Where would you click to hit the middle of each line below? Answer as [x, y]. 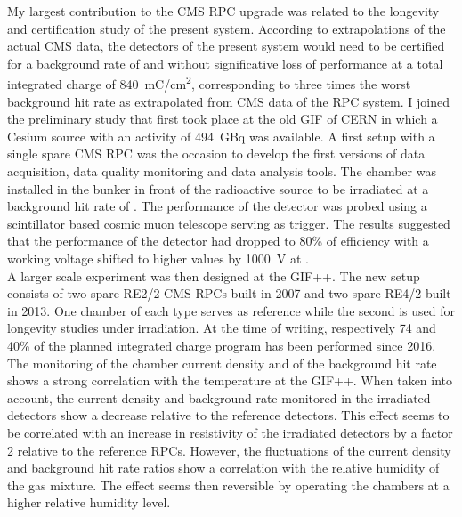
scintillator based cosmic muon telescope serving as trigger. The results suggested [229, 223]
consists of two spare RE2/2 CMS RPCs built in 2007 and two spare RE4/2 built [229, 293]
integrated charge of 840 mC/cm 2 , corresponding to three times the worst [209, 83]
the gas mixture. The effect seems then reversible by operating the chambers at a [228, 485]
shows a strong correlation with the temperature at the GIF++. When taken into [230, 380]
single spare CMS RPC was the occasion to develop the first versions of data [216, 153]
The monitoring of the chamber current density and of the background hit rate [222, 363]
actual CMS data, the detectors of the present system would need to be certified [226, 46]
